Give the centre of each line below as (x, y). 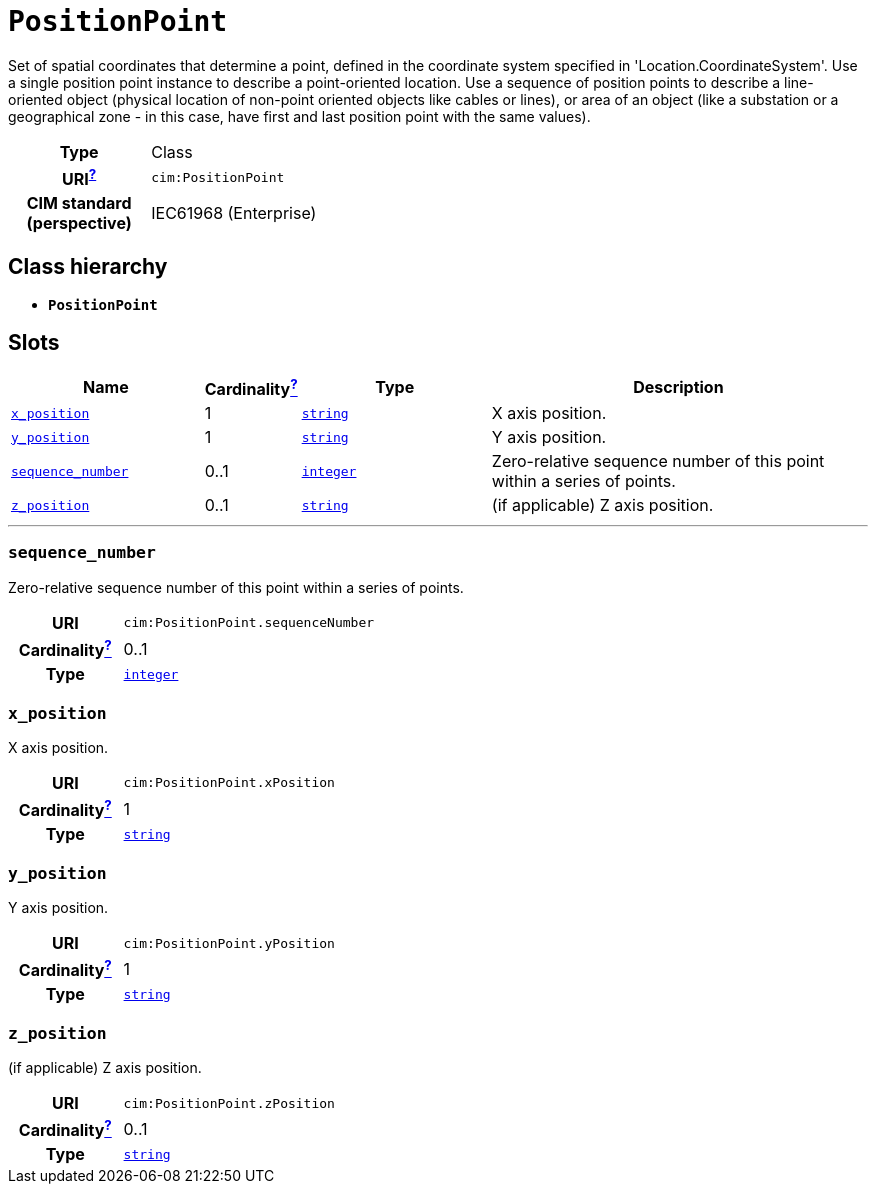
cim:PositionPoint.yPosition (229, 943)
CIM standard (79, 203)
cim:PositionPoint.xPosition (229, 783)
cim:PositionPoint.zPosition (229, 1103)
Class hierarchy (88, 266)
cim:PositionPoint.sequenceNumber (249, 623)
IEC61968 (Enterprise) (234, 213)
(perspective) (79, 223)
